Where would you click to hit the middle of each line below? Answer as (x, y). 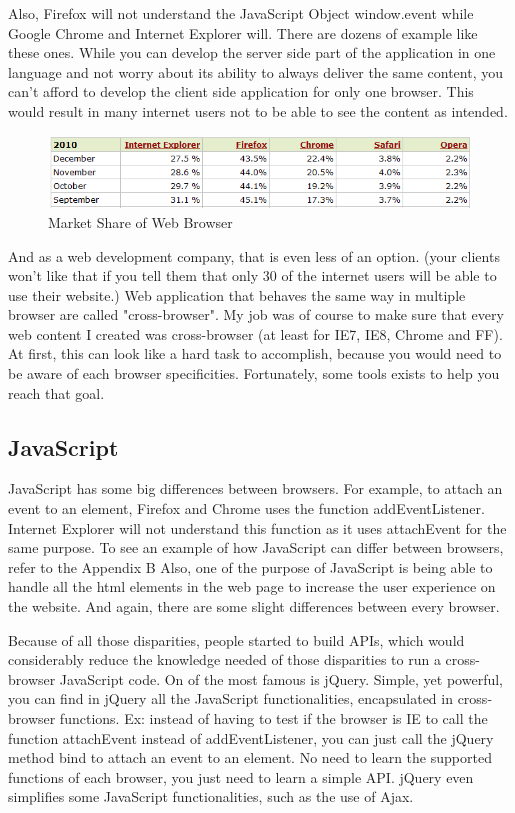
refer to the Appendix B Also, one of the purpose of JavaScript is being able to (250, 566)
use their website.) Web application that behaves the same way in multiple (237, 294)
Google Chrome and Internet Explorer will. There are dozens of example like (243, 32)
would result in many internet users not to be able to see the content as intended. (258, 110)
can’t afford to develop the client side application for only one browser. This (241, 91)
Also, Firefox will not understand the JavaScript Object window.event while (241, 13)
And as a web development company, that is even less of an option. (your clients (254, 255)
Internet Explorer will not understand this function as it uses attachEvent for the (257, 527)
